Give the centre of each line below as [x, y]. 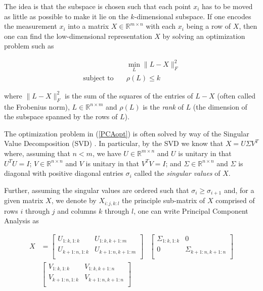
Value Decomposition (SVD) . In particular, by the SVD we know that [114, 143]
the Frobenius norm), [37, 106]
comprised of [235, 200]
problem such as [29, 46]
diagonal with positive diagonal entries [64, 173]
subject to [98, 78]
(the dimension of [220, 106]
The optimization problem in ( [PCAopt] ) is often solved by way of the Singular [127, 133]
